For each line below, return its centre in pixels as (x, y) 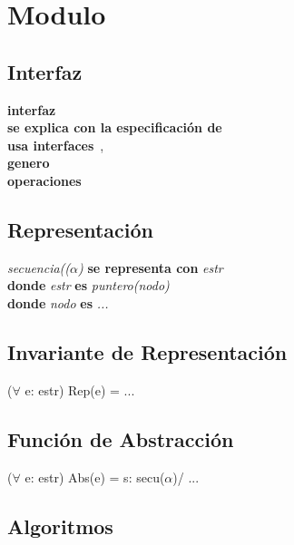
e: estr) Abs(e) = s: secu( (95, 477)
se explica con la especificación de (115, 127)
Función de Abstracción (121, 438)
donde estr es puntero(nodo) (88, 285)
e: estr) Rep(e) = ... (80, 389)
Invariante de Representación (147, 351)
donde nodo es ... (58, 302)
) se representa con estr (151, 267)
